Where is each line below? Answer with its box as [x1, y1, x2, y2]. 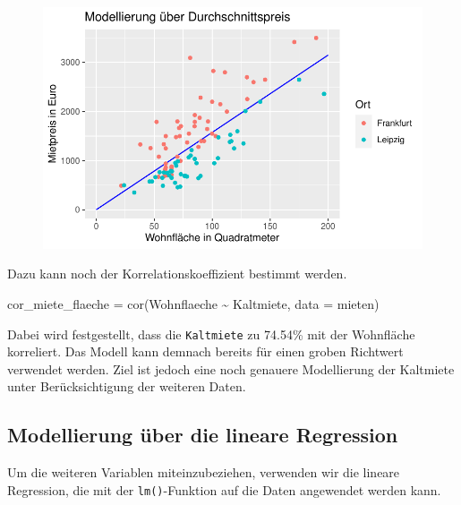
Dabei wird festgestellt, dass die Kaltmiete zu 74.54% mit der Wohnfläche [7, 324, 415, 343]
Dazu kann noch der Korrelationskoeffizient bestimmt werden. [7, 264, 347, 283]
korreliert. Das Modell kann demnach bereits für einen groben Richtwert [7, 342, 404, 361]
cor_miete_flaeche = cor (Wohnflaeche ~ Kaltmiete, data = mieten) [7, 295, 380, 312]
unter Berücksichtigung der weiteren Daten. [7, 377, 246, 396]
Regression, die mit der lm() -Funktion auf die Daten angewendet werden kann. [7, 480, 441, 499]
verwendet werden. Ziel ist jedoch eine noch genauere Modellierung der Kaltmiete [7, 359, 455, 378]
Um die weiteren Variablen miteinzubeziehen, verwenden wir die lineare [7, 463, 400, 482]
